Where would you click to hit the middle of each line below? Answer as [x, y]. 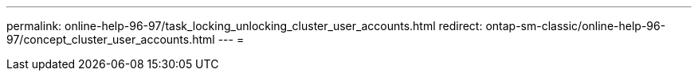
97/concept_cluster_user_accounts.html [111, 39]
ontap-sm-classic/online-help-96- [576, 26]
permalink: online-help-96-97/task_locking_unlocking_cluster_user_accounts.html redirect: [245, 26]
